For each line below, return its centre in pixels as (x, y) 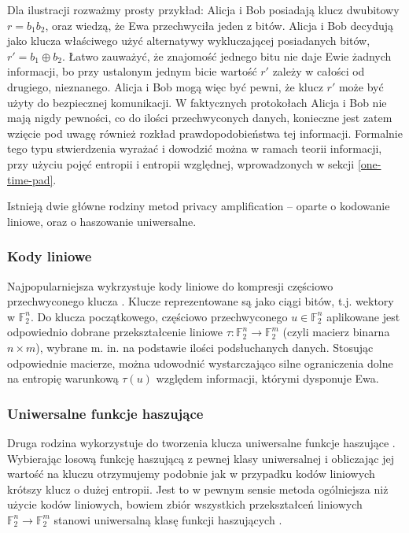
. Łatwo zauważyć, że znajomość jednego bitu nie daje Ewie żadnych (227, 56)
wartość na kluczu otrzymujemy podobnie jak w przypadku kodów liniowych (191, 474)
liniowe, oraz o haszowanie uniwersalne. (102, 221)
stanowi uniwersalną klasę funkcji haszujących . (168, 519)
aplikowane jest (363, 316)
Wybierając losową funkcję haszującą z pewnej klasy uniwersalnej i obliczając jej (201, 458)
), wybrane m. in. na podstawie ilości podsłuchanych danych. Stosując (204, 347)
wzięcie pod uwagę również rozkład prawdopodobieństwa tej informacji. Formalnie (205, 133)
